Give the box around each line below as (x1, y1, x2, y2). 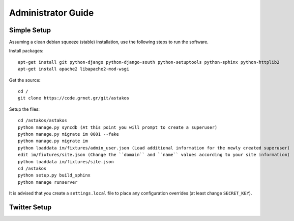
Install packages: (9, 48, 44, 54)
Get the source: (9, 77, 41, 83)
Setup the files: (9, 106, 40, 112)
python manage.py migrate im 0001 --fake (18, 131, 119, 137)
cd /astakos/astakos (18, 118, 67, 123)
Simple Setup (9, 26, 51, 34)
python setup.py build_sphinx (18, 172, 91, 178)
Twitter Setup (9, 203, 52, 211)
